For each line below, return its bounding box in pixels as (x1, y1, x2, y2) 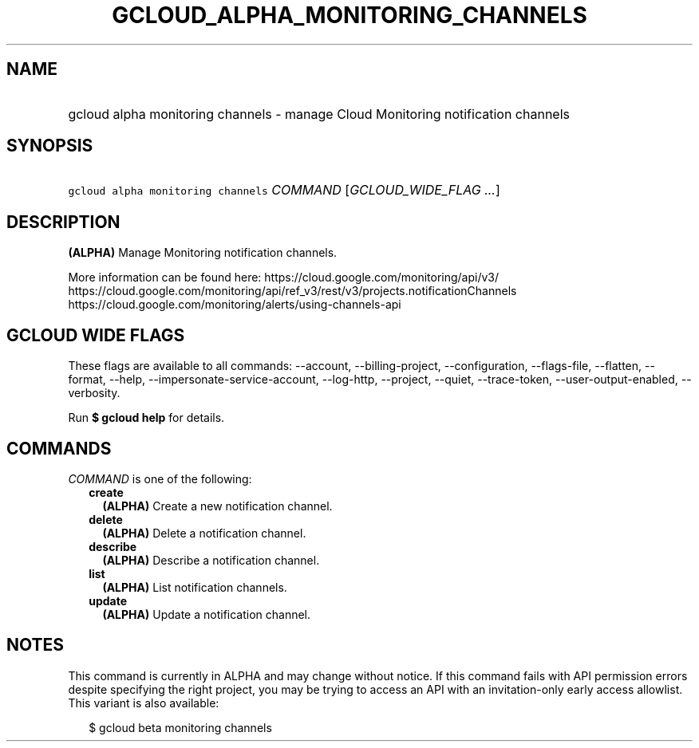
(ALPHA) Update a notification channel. (102, 607, 311, 621)
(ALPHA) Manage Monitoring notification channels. (68, 246, 338, 260)
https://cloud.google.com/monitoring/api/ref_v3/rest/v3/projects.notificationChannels (68, 284, 517, 298)
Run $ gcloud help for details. (68, 411, 225, 425)
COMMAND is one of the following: (68, 471, 252, 486)
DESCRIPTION (6, 211, 120, 232)
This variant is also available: (68, 695, 219, 710)
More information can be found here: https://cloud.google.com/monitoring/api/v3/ (68, 270, 500, 285)
